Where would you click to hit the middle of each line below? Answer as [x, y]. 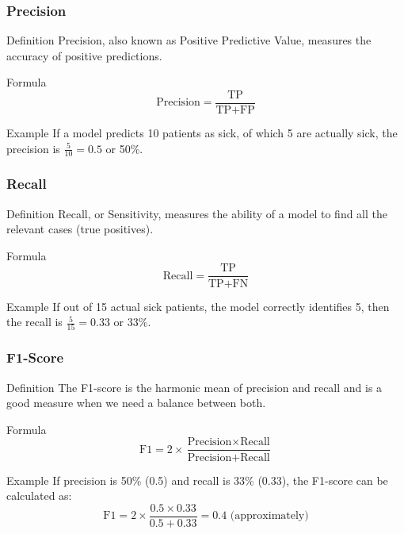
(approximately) [269, 516]
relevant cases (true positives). [80, 229]
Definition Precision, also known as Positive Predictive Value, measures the [189, 40]
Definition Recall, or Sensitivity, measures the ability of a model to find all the [197, 213]
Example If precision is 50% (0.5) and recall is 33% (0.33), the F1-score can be [197, 480]
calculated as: [39, 496]
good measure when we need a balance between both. [136, 403]
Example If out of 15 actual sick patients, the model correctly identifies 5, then [198, 306]
